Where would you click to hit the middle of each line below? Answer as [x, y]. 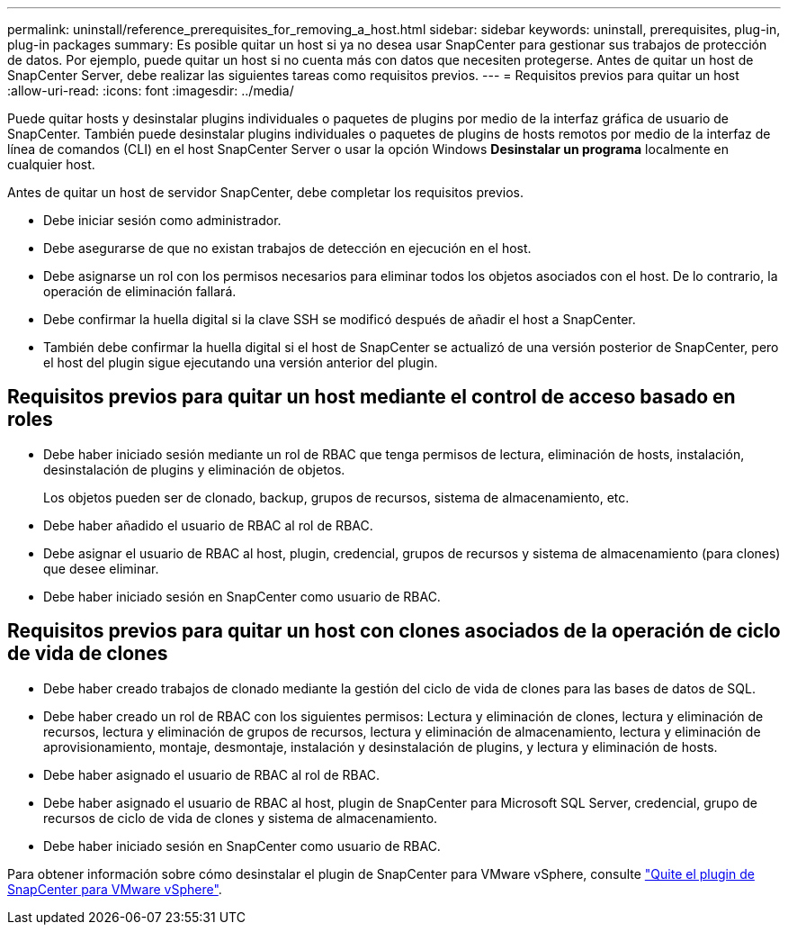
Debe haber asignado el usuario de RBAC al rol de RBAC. [212, 774]
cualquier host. [51, 164]
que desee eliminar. [101, 568]
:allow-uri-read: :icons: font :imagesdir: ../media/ [151, 90]
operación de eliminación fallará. [140, 291]
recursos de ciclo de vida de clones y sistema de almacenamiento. [241, 818]
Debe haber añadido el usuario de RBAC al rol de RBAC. [208, 525]
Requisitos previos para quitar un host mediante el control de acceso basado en [372, 397]
